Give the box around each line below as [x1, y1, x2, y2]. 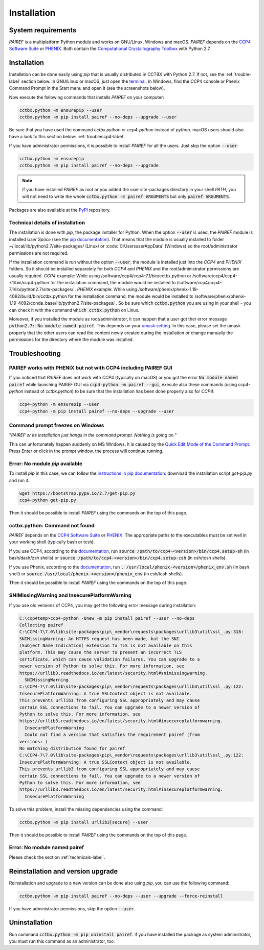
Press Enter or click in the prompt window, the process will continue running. [9, 448, 164, 454]
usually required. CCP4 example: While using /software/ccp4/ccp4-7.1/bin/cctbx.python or [9, 272, 192, 279]
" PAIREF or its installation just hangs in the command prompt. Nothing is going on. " [9, 432, 177, 438]
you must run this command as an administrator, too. [9, 938, 115, 944]
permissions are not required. [9, 250, 68, 256]
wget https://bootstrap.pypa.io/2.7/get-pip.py [19, 490, 135, 496]
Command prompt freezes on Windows [9, 422, 105, 429]
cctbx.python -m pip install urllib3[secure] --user [19, 819, 149, 825]
